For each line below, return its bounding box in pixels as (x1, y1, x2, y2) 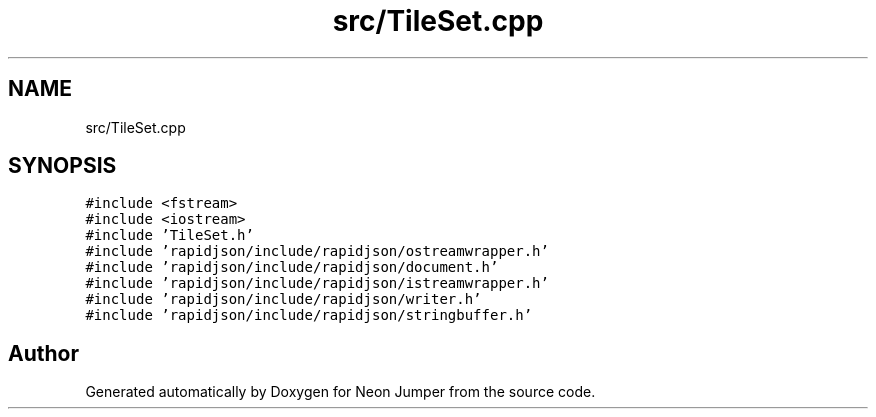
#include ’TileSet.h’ (85, 227, 254, 244)
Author (8, 340, 79, 366)
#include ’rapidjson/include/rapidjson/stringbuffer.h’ (85, 307, 533, 324)
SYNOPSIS (8, 153, 117, 179)
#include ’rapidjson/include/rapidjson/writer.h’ (85, 291, 482, 308)
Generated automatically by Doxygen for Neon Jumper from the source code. (85, 383, 596, 401)
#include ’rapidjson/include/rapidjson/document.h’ (85, 259, 499, 276)
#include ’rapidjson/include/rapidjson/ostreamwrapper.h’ (85, 243, 549, 260)
